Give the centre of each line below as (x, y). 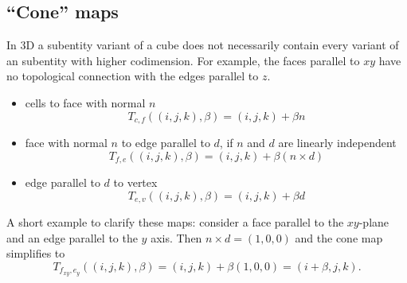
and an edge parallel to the (72, 237)
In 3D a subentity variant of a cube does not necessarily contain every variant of (203, 45)
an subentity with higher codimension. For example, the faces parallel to (183, 60)
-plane (374, 222)
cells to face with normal (85, 102)
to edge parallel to (166, 143)
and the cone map (339, 237)
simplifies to (36, 253)
